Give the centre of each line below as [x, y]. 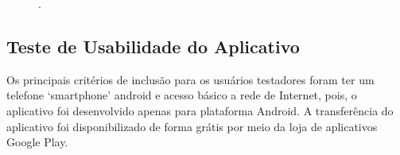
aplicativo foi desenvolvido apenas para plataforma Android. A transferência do [200, 110]
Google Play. [37, 142]
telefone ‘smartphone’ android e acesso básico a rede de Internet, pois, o [182, 95]
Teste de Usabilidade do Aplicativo [153, 46]
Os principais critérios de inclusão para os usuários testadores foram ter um [190, 79]
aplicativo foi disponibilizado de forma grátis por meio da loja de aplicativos [192, 126]
